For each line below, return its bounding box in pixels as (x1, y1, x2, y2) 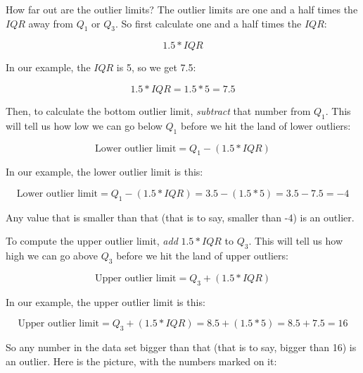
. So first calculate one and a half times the (115, 16, 302, 30)
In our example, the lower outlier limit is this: (6, 164, 203, 179)
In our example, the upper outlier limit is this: (6, 294, 205, 309)
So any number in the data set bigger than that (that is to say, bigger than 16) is (6, 340, 357, 355)
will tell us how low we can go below (6, 118, 163, 133)
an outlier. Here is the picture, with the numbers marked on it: (6, 353, 277, 368)
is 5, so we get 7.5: (116, 60, 196, 75)
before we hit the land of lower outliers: (180, 118, 351, 133)
